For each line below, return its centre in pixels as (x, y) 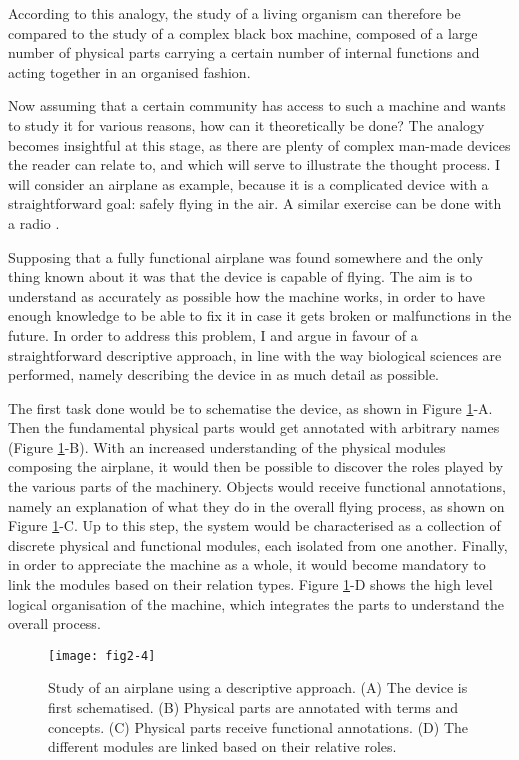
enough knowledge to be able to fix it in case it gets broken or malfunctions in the (260, 315)
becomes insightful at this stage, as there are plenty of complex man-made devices (259, 144)
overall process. (54, 623)
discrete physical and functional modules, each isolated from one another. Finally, (258, 544)
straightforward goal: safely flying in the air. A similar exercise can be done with (255, 203)
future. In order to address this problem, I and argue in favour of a (213, 334)
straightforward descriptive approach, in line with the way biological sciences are (255, 354)
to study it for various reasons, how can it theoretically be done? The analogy (246, 124)
